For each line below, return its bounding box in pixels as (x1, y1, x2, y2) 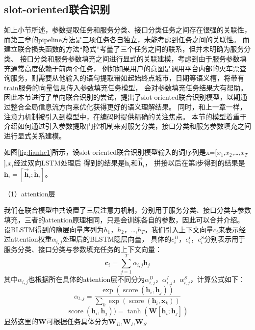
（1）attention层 (4, 188, 55, 198)
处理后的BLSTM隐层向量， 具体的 (62, 234, 172, 244)
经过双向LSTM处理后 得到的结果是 (13, 158, 125, 168)
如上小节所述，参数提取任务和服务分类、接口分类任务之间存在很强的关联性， (4, 25, 251, 35)
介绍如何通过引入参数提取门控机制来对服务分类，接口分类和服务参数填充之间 (4, 121, 251, 131)
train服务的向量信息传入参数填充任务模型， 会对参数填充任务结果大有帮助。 (4, 82, 248, 92)
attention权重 (10, 234, 52, 244)
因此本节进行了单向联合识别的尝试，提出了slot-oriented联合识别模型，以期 (4, 92, 240, 102)
